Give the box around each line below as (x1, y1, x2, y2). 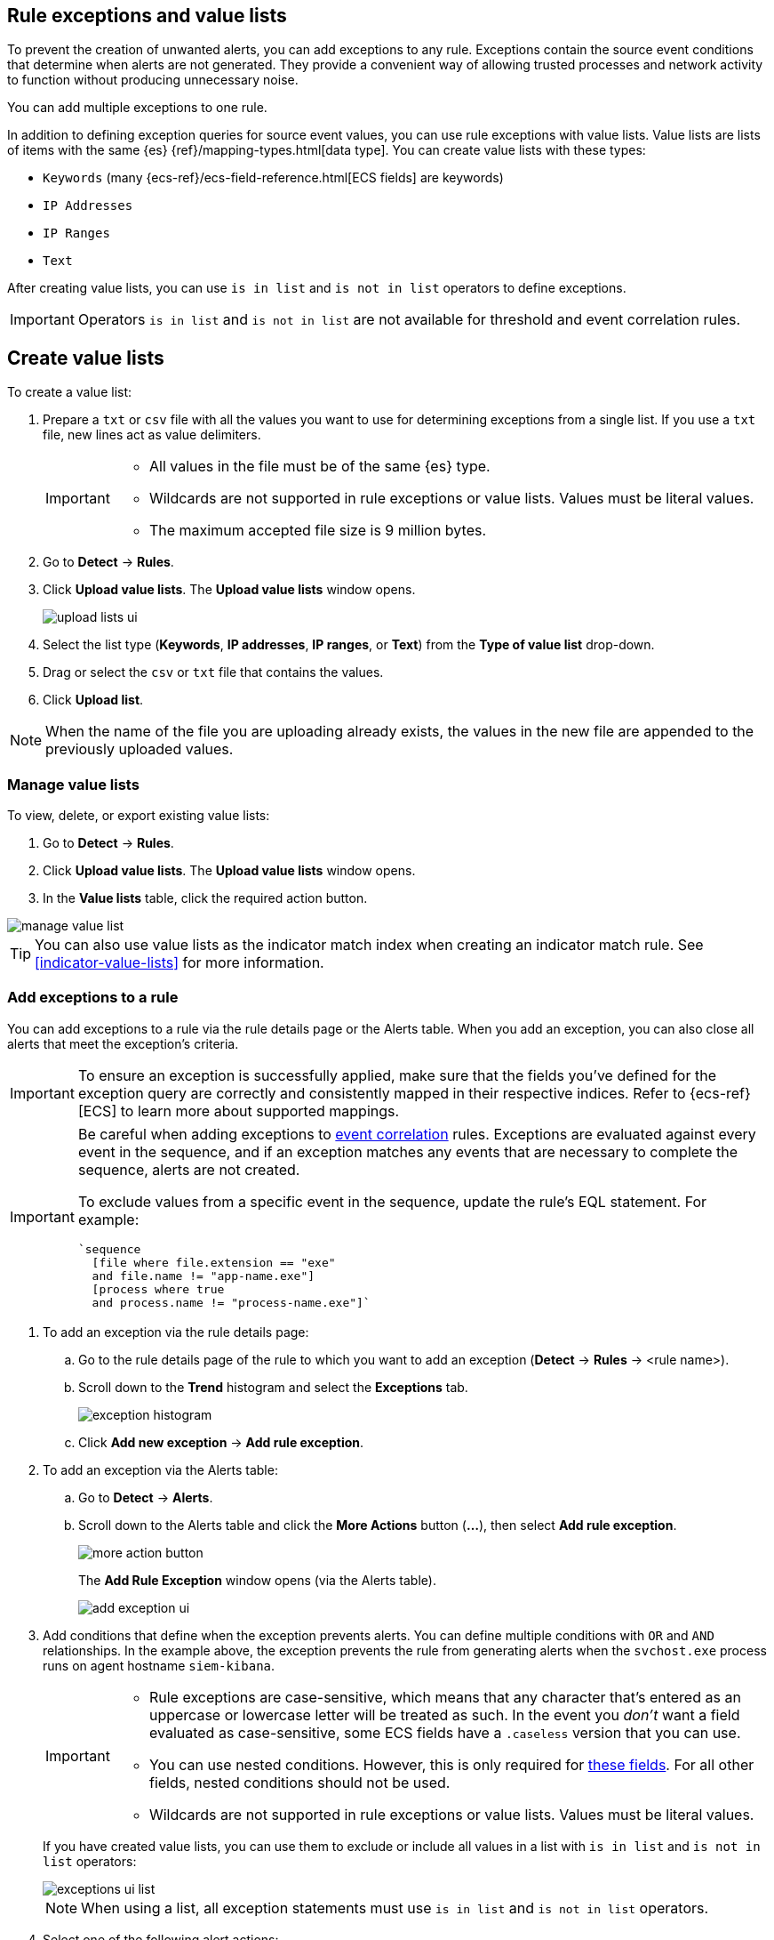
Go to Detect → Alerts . (78, 1489, 213, 1505)
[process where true (92, 1282, 225, 1296)
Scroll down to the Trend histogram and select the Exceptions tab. (78, 1379, 468, 1395)
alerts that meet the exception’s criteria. (7, 1035, 239, 1051)
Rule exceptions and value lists (7, 4, 287, 27)
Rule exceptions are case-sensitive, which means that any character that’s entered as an (148, 1687, 741, 1706)
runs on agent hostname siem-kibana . (43, 1657, 275, 1673)
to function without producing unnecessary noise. (7, 72, 299, 88)
